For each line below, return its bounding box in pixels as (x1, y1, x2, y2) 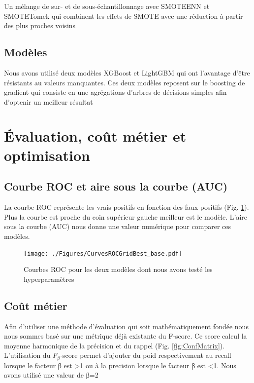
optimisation (4, 145, 91, 165)
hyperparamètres (24, 273, 74, 284)
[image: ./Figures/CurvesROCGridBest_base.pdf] (24, 250, 183, 257)
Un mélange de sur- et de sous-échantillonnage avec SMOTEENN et (4, 1, 210, 11)
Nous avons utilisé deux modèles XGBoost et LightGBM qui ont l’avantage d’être (4, 67, 250, 77)
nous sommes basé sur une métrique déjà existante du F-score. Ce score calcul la (4, 331, 247, 341)
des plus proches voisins (4, 20, 76, 31)
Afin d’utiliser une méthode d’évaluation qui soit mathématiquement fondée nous (4, 321, 249, 331)
